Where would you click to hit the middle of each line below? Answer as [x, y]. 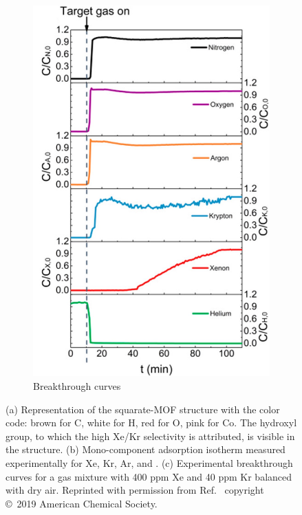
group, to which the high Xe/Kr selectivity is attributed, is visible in [150, 436]
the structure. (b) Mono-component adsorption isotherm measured [145, 449]
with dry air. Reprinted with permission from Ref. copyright [135, 490]
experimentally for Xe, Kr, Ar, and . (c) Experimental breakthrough [149, 463]
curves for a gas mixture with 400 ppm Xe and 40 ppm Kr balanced [149, 476]
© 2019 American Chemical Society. [82, 503]
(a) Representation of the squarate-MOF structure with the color [143, 409]
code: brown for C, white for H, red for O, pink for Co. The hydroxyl [151, 423]
